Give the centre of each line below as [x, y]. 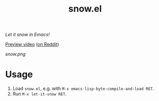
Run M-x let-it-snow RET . [39, 94]
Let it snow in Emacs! [27, 35]
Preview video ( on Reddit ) [32, 44]
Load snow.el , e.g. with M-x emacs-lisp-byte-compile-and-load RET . [83, 88]
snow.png [15, 54]
